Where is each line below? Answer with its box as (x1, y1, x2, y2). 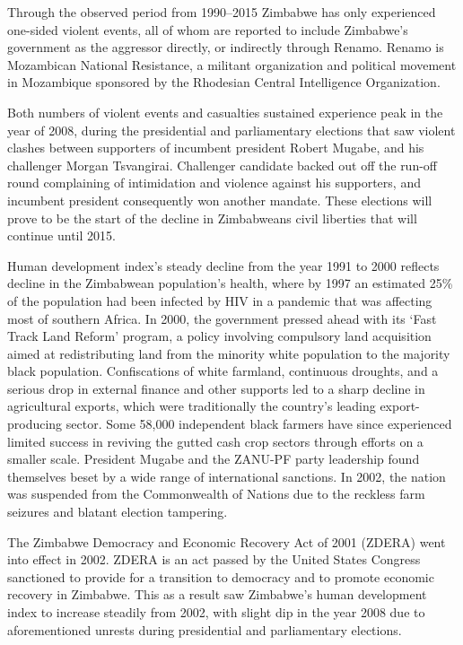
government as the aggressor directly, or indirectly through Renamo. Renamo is (7, 38, 444, 57)
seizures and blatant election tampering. (7, 502, 228, 521)
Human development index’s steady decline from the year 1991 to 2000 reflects (7, 256, 440, 275)
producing (7, 414, 63, 433)
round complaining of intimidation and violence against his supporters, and (7, 173, 421, 192)
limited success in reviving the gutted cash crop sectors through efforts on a (7, 431, 424, 450)
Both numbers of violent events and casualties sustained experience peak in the (7, 102, 443, 121)
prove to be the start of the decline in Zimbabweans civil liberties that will (7, 208, 417, 227)
